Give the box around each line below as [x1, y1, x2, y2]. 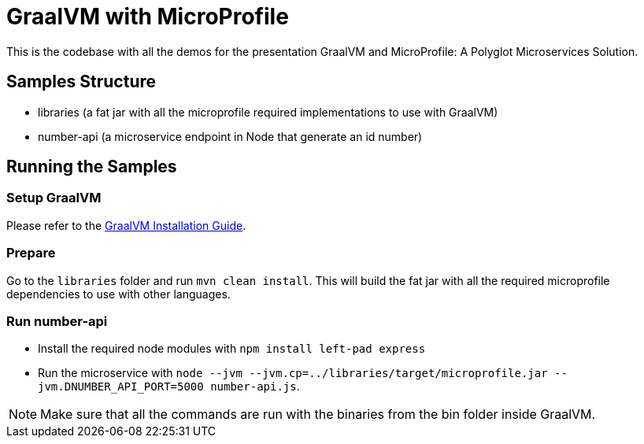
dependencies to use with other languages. [6, 287, 231, 301]
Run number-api [6, 313, 108, 329]
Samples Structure [6, 72, 157, 92]
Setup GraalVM [6, 190, 102, 206]
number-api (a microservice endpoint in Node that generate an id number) [38, 129, 423, 143]
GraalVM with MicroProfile [6, 3, 289, 30]
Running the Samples [6, 157, 177, 177]
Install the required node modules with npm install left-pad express [38, 342, 426, 356]
